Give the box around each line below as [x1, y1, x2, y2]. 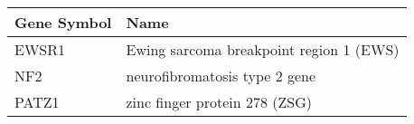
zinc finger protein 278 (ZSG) [126, 91, 313, 112]
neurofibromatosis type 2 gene [126, 65, 316, 86]
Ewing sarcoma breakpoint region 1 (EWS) [126, 39, 400, 60]
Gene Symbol [14, 12, 112, 33]
